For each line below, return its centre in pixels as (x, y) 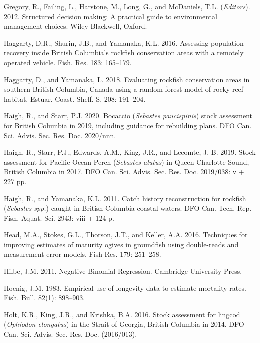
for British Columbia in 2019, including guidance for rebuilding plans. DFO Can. (128, 125)
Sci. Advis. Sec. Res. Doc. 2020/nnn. (60, 135)
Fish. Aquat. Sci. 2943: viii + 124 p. (59, 218)
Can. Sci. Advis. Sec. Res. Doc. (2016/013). (71, 334)
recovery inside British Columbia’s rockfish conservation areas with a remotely (124, 53)
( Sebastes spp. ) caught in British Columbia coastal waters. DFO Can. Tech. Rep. (128, 208)
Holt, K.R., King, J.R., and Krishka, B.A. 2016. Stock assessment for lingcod (122, 314)
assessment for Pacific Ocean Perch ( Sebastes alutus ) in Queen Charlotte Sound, (127, 162)
